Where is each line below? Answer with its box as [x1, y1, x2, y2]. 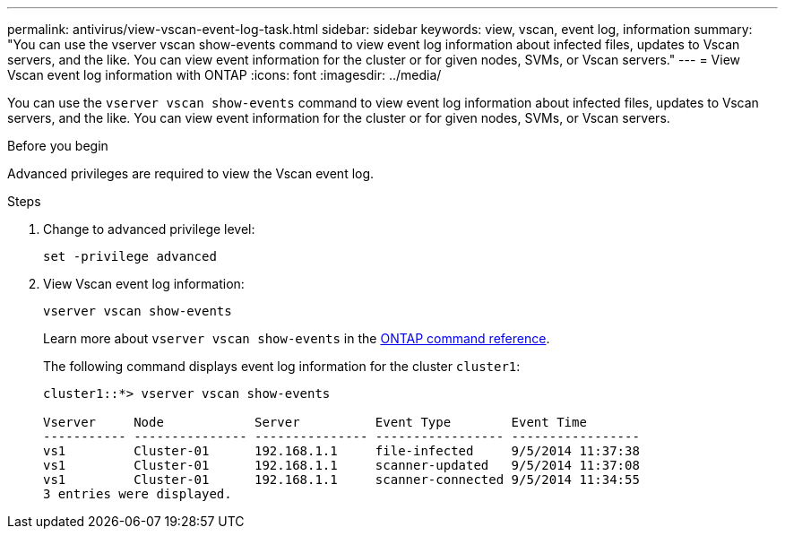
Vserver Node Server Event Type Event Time [43, 415, 587, 429]
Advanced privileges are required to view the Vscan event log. [7, 166, 375, 181]
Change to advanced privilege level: [43, 221, 255, 237]
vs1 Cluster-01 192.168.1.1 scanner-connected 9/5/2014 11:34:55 [43, 472, 640, 487]
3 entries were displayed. [43, 487, 232, 501]
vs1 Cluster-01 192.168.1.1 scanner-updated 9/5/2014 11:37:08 [43, 458, 640, 472]
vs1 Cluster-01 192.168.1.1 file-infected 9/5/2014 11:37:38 [43, 444, 640, 458]
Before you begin [7, 138, 108, 153]
